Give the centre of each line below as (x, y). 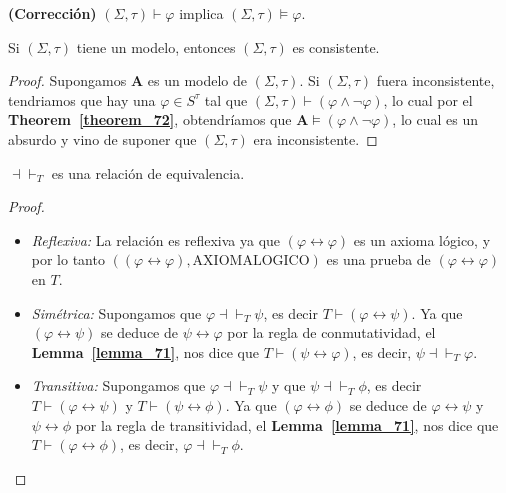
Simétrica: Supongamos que (116, 312)
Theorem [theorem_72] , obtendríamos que (150, 119)
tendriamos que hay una (82, 99)
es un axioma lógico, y (422, 239)
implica (201, 13)
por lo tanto (68, 259)
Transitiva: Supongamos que (118, 385)
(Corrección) (52, 13)
